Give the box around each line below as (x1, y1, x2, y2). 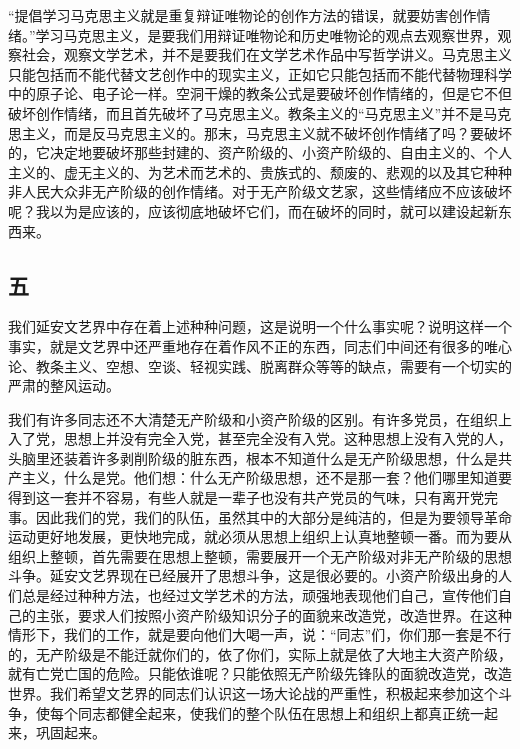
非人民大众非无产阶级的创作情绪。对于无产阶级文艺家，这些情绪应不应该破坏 (8, 181, 512, 202)
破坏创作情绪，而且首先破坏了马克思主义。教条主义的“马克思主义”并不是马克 (8, 102, 512, 123)
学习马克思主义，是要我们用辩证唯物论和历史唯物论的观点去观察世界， (35, 24, 498, 45)
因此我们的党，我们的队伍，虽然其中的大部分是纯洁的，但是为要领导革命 (35, 506, 512, 527)
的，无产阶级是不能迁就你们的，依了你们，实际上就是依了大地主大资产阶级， (8, 643, 512, 664)
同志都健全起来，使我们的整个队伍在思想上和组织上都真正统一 (77, 702, 484, 723)
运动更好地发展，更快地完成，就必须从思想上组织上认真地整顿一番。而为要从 (8, 526, 512, 547)
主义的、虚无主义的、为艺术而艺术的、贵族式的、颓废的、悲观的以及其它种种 (8, 161, 512, 182)
